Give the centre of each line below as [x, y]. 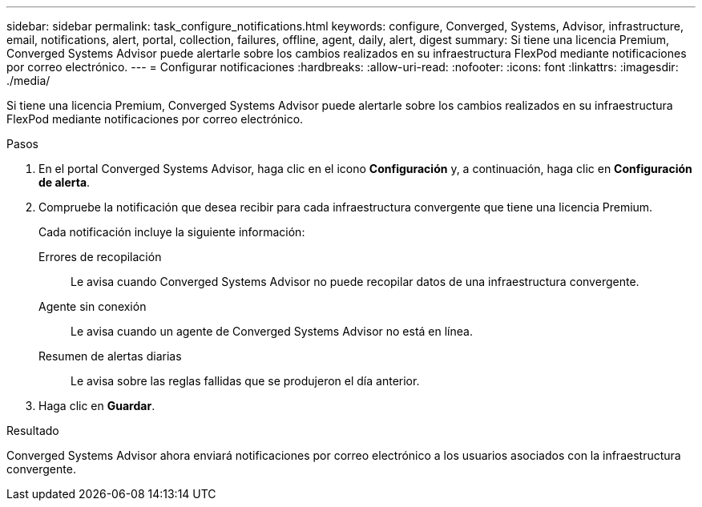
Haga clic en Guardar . [97, 406]
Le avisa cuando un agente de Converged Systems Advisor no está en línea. [272, 331]
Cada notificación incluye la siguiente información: [172, 232]
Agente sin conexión [93, 306]
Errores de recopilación [100, 257]
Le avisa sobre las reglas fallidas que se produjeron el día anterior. [245, 381]
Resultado [33, 431]
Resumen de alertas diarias [110, 356]
